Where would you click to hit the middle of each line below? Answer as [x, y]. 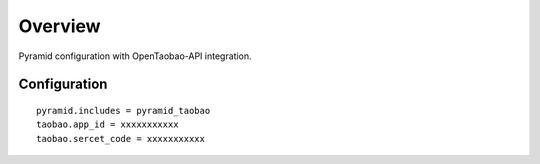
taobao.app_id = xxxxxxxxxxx [107, 124]
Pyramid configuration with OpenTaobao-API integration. [135, 56]
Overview [59, 26]
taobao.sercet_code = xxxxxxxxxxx [120, 138]
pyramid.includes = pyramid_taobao [123, 110]
